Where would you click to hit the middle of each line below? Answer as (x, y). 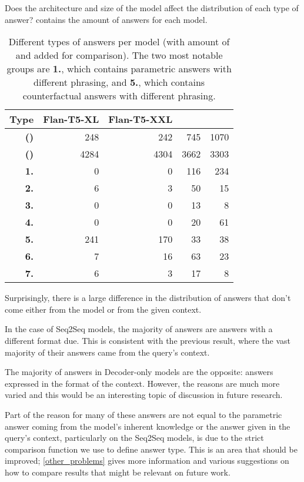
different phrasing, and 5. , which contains (119, 82)
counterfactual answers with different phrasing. (119, 96)
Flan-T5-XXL (141, 119)
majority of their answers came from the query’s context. (107, 352)
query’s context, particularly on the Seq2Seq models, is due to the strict (134, 438)
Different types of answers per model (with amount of (119, 42)
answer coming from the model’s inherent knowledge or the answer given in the (148, 426)
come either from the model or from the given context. (103, 309)
